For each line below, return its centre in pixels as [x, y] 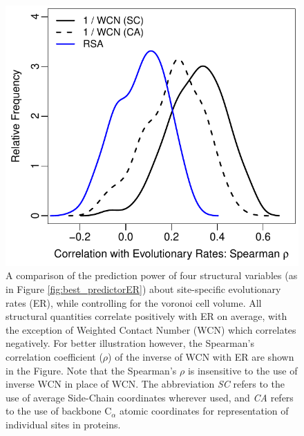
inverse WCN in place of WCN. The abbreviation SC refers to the [145, 384]
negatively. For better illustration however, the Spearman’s [130, 343]
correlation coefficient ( [54, 357]
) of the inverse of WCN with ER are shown [201, 357]
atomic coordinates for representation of [204, 411]
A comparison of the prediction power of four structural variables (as [152, 275]
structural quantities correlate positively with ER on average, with [146, 316]
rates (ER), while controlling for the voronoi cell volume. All [134, 302]
